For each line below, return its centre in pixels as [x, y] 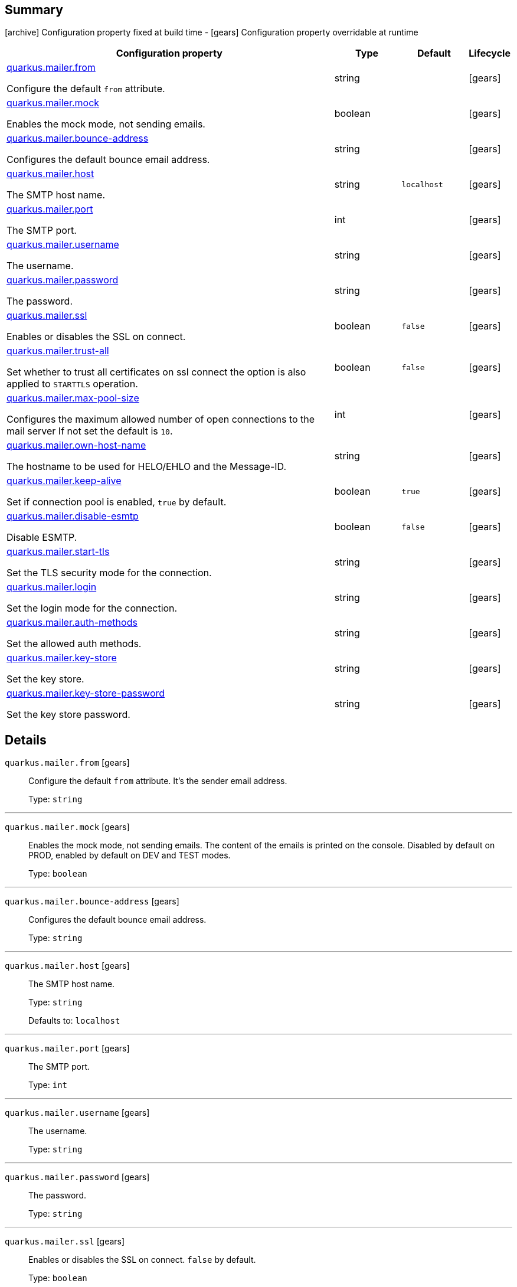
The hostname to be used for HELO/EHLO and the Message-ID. [146, 467]
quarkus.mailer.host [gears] [67, 966]
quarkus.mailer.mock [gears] [67, 827]
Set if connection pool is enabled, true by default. [117, 502]
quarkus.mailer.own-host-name [76, 445]
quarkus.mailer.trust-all [58, 351]
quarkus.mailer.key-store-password [86, 693]
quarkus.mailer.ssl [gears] [65, 1242]
